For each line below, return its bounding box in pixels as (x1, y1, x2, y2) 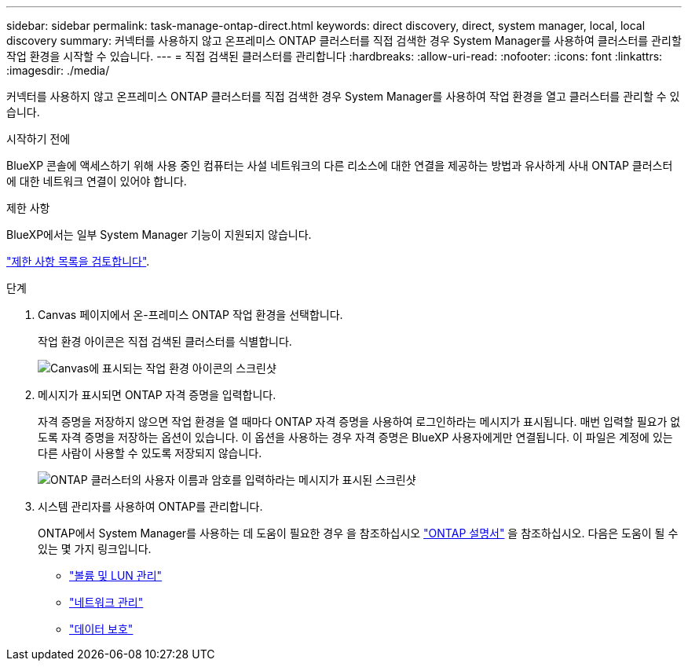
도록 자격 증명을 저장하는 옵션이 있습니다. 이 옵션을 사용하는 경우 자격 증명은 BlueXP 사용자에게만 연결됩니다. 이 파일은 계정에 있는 (38, 431, 673, 444)
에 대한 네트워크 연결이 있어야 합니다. (6, 174, 187, 188)
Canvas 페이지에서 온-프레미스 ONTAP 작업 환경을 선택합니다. (38, 308, 343, 321)
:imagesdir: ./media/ (6, 64, 110, 77)
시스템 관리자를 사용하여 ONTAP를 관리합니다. (38, 500, 263, 513)
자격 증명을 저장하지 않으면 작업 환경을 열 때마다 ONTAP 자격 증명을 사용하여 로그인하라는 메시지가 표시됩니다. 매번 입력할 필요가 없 (38, 415, 681, 428)
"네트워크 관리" (69, 596, 144, 609)
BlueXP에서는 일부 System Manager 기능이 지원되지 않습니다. (6, 228, 312, 241)
